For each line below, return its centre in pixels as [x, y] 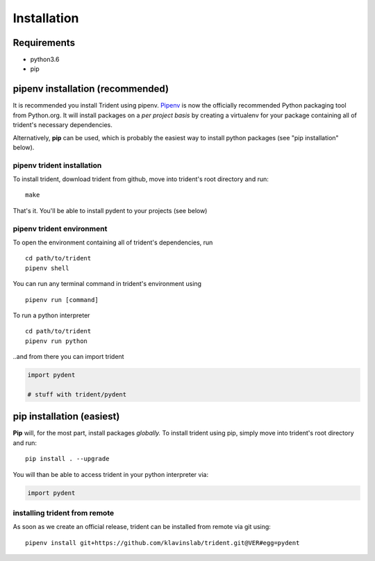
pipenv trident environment [60, 228]
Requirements [44, 43]
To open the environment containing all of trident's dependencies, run [113, 242]
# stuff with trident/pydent [77, 394]
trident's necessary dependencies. [62, 125]
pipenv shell [47, 268]
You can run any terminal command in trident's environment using [107, 284]
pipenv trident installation [57, 165]
